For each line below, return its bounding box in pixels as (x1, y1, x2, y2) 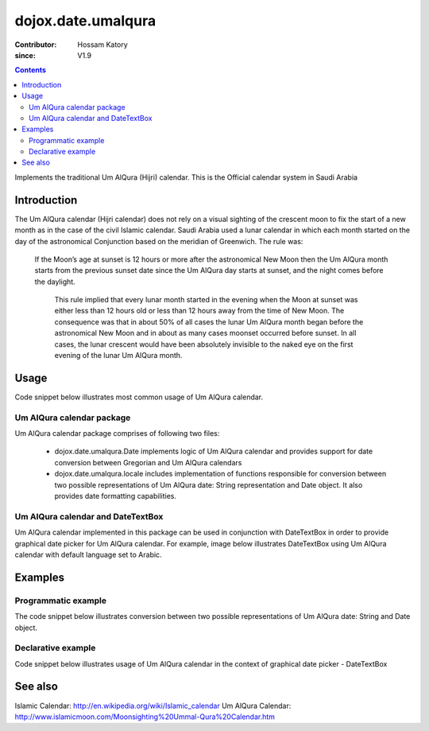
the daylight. (34, 277, 75, 286)
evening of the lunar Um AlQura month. (54, 351, 183, 360)
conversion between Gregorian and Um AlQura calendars (54, 457, 242, 467)
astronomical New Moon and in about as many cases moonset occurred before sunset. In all (54, 329, 357, 338)
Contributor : (14, 40, 57, 49)
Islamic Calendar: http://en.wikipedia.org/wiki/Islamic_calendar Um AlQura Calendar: (14, 701, 292, 710)
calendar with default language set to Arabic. (14, 550, 162, 559)
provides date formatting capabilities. (54, 492, 177, 501)
